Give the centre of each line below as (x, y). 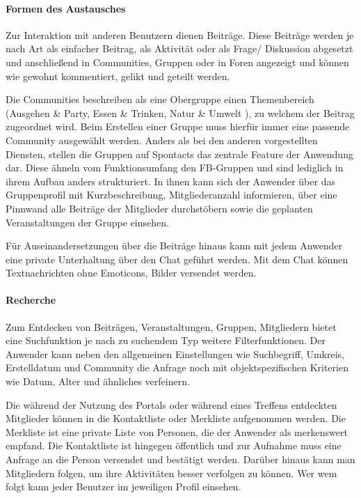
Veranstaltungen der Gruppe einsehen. (87, 222)
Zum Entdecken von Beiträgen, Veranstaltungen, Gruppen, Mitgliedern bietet (171, 326)
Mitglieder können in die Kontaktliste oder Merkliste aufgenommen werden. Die (176, 418)
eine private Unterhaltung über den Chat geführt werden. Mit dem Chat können (177, 259)
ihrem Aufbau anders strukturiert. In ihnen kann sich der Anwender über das (170, 181)
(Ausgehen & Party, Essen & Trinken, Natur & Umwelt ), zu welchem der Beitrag (180, 112)
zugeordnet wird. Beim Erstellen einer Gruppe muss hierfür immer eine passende (178, 126)
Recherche (31, 300)
